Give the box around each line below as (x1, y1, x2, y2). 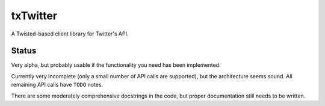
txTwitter (11, 9, 57, 22)
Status (11, 46, 37, 56)
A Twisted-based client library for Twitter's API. (11, 30, 129, 37)
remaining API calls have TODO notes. (11, 81, 104, 89)
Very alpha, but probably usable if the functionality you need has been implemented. (11, 61, 221, 69)
